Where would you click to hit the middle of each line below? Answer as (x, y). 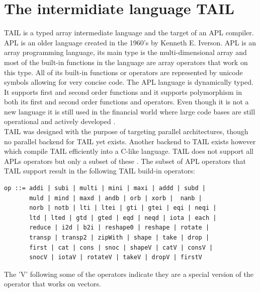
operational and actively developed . (60, 121)
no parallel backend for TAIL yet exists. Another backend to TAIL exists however (130, 141)
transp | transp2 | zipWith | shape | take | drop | (119, 238)
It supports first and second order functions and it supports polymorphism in (123, 92)
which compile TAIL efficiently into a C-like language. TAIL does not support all (129, 151)
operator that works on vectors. (53, 284)
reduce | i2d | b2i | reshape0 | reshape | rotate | (119, 228)
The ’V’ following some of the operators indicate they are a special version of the (129, 274)
